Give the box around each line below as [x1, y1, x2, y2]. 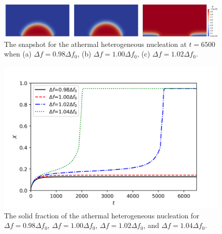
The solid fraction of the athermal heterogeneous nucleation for [4, 210, 199, 220]
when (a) [4, 48, 32, 59]
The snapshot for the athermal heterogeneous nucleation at [4, 38, 187, 49]
